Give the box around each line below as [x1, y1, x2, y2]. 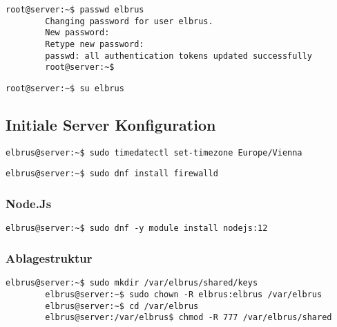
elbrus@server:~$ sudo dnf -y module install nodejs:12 [6, 223, 268, 234]
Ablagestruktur [6, 249, 93, 266]
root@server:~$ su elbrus [6, 83, 124, 93]
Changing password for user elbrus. [45, 16, 213, 26]
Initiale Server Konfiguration [6, 113, 216, 135]
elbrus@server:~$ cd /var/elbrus [45, 301, 199, 311]
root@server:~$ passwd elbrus [6, 5, 144, 15]
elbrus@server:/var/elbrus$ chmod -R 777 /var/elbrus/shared [45, 312, 332, 323]
